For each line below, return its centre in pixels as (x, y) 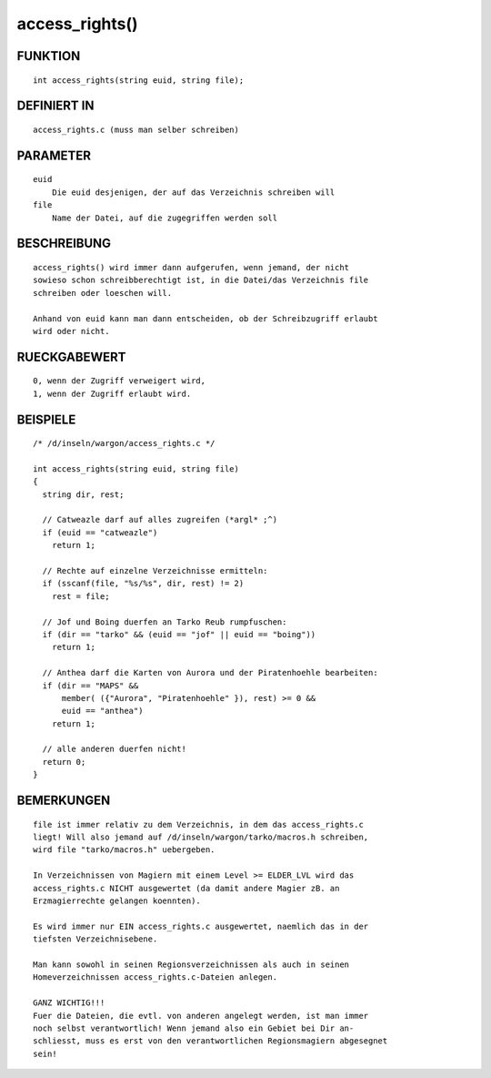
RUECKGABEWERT (71, 356)
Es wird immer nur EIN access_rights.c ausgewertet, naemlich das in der (201, 926)
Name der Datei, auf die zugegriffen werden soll (164, 218)
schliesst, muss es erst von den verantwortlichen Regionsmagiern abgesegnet (210, 1041)
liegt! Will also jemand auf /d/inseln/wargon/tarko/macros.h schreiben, (201, 837)
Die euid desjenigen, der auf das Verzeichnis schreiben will (193, 192)
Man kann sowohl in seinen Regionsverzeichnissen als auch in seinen (191, 964)
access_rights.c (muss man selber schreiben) (136, 129)
